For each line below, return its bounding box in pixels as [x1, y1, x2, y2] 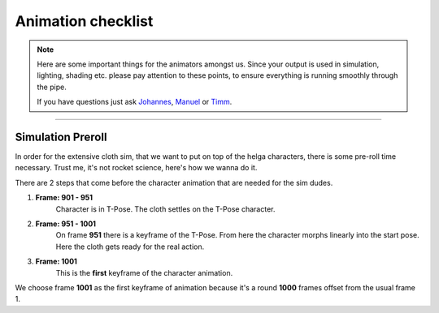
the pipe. [37, 82, 67, 92]
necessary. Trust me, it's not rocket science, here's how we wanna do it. [15, 163, 258, 173]
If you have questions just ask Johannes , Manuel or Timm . [37, 97, 233, 107]
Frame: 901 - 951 [35, 193, 93, 203]
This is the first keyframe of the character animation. [55, 268, 233, 277]
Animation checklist [15, 12, 154, 30]
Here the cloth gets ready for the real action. [55, 242, 205, 251]
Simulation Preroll [15, 130, 107, 144]
